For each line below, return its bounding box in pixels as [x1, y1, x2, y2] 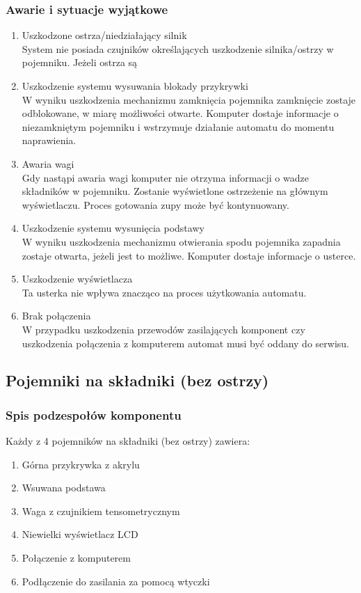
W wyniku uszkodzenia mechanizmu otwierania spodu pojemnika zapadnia [22, 234, 341, 248]
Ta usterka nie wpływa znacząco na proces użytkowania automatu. [22, 285, 307, 299]
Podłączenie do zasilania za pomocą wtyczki [22, 574, 210, 588]
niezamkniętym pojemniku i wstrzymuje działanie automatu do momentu [22, 119, 335, 134]
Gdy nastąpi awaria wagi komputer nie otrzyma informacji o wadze [22, 170, 309, 184]
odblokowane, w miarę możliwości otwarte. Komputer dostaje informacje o [22, 106, 339, 120]
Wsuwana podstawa [22, 480, 106, 495]
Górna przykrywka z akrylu [22, 457, 140, 471]
